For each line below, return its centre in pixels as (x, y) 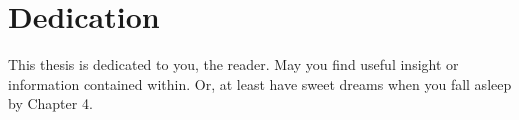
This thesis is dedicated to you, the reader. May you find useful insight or (233, 64)
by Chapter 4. (50, 103)
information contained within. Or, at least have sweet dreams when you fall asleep (260, 83)
